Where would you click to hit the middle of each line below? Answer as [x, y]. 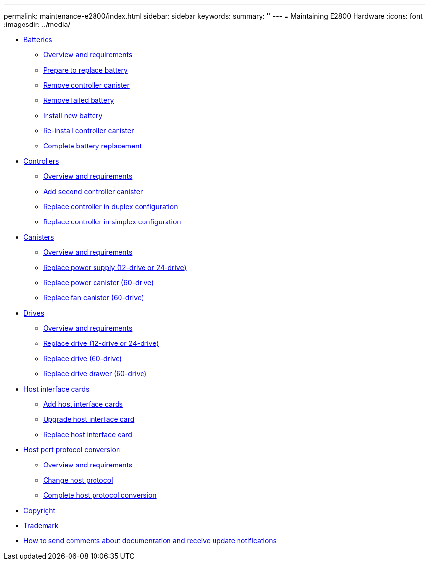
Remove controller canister [86, 85]
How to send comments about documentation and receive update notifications [150, 541]
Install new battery [73, 115]
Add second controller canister [93, 191]
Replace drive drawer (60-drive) [95, 374]
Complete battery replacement [93, 146]
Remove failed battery [79, 100]
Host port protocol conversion [72, 450]
